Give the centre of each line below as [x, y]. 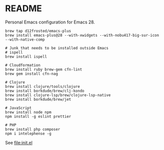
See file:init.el [19, 143]
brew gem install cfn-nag [31, 74]
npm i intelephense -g [28, 133]
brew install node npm [28, 112]
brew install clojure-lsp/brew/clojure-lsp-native [58, 95]
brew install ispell [26, 57]
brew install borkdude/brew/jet [38, 99]
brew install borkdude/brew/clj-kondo [45, 91]
